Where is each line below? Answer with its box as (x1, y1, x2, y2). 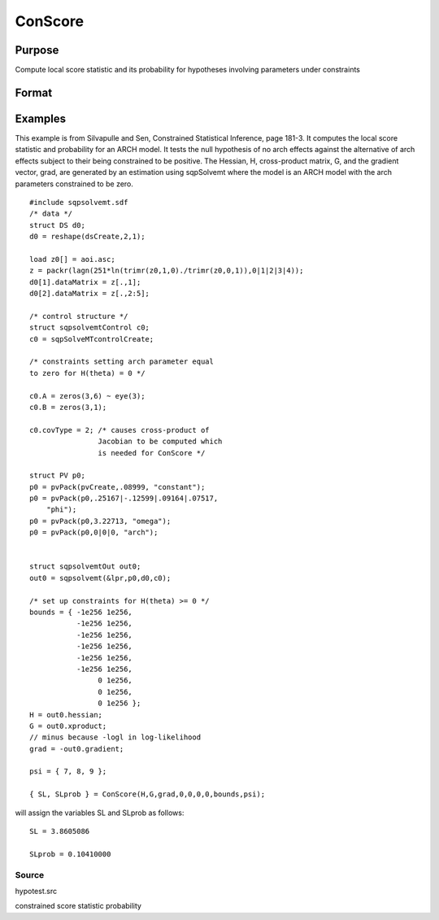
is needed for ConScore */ (98, 448, 206, 457)
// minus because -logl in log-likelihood (29, 733, 202, 742)
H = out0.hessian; (29, 710, 103, 719)
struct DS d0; (29, 220, 85, 229)
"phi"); (46, 505, 77, 514)
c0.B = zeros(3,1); (29, 403, 107, 412)
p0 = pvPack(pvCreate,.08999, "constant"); (29, 482, 206, 491)
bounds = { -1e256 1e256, (29, 608, 133, 617)
